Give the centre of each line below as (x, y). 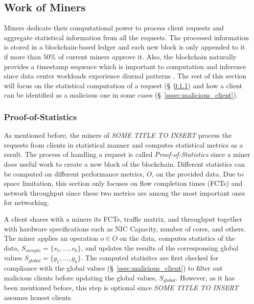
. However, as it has (205, 277)
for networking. (27, 202)
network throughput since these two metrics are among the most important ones (125, 192)
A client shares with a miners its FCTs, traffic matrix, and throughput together (123, 218)
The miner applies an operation (51, 238)
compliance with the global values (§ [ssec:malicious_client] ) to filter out (113, 267)
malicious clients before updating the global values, (81, 277)
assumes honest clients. (38, 297)
